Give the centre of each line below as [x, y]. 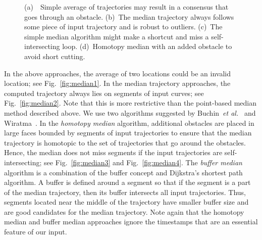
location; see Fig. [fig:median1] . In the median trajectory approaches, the [117, 83]
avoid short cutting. [55, 56]
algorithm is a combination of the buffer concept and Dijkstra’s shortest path [123, 172]
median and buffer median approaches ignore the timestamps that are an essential [131, 222]
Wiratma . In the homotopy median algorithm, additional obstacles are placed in [129, 123]
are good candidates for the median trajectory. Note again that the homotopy [124, 211]
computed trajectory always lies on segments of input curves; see [104, 93]
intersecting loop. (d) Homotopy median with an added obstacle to [128, 46]
